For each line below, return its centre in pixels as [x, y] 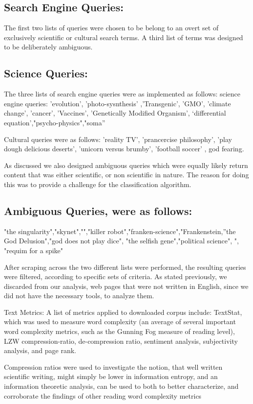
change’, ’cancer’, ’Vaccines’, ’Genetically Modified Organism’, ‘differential [115, 113]
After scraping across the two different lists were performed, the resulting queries [125, 267]
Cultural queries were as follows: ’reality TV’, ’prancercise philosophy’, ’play [118, 139]
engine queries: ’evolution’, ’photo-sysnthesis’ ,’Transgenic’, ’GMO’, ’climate [117, 103]
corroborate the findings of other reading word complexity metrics [103, 395]
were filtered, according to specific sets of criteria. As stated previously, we [116, 276]
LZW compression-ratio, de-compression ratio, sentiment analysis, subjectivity [121, 341]
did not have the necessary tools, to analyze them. [79, 296]
